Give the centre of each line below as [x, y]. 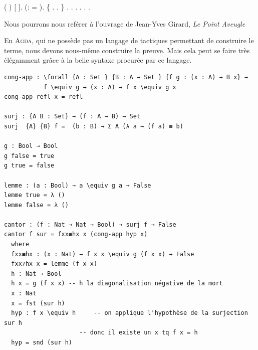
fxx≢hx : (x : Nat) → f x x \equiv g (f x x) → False [103, 254]
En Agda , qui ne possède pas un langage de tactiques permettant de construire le [129, 40]
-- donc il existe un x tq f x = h [139, 333]
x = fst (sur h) [38, 303]
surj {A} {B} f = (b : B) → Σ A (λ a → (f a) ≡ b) [94, 126]
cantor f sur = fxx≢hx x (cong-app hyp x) [76, 234]
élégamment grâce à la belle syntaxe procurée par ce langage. [98, 60]
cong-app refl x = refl [44, 97]
